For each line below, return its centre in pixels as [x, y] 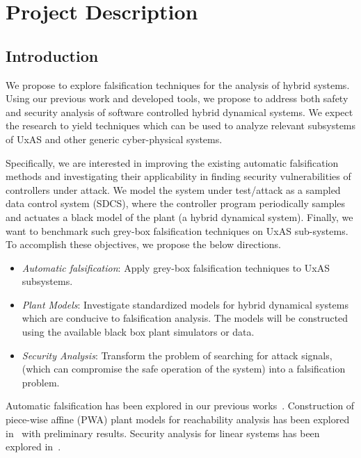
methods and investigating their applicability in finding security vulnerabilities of [178, 176]
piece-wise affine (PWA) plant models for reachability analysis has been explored [178, 419]
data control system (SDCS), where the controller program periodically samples [176, 203]
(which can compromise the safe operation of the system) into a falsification [184, 369]
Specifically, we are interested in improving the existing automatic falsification [172, 162]
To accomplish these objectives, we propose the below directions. [143, 244]
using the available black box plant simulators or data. [138, 332]
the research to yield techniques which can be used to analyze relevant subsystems [181, 125]
